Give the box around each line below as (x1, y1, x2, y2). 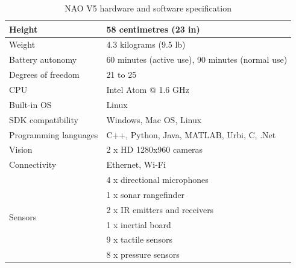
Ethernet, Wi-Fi (106, 158, 166, 171)
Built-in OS (9, 98, 52, 110)
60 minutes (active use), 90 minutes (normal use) (106, 53, 288, 66)
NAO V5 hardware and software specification (65, 2, 231, 14)
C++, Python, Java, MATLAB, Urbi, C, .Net (106, 128, 276, 141)
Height (9, 22, 38, 35)
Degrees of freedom (9, 68, 80, 81)
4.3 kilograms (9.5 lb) (106, 38, 186, 51)
